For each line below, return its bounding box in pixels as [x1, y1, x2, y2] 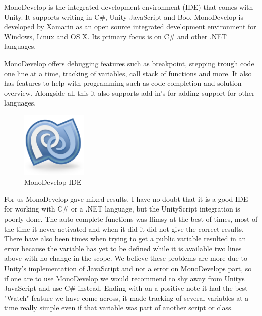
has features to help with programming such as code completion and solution [4, 78, 242, 88]
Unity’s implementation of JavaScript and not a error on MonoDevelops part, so [4, 263, 252, 273]
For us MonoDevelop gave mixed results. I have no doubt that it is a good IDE [4, 193, 248, 204]
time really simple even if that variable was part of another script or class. [4, 302, 233, 313]
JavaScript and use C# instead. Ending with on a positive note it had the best [4, 283, 248, 293]
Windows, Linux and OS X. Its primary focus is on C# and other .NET [4, 31, 227, 41]
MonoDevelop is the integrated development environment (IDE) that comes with [4, 2, 253, 12]
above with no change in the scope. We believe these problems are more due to [4, 253, 247, 264]
